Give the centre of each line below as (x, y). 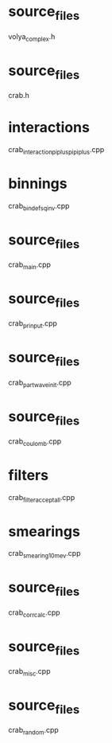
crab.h (19, 95)
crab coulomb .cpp (35, 442)
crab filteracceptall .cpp (42, 498)
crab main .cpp (30, 265)
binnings (38, 184)
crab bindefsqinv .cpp (39, 207)
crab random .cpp (34, 731)
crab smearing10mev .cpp (44, 554)
